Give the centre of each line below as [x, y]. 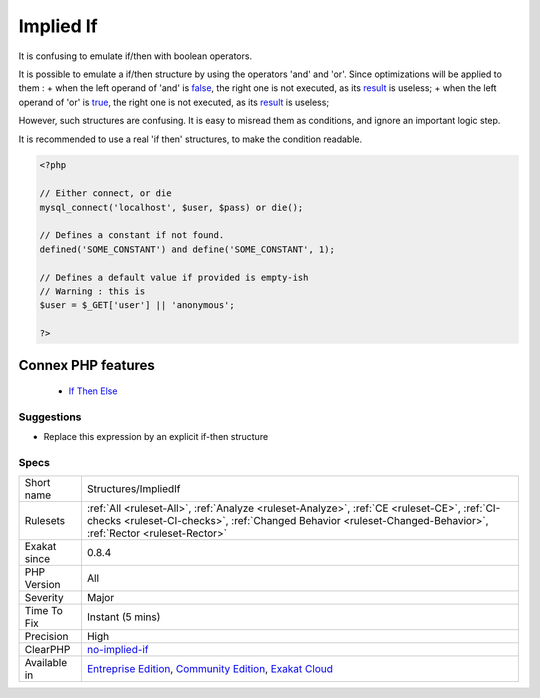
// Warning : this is [92, 291]
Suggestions [50, 417]
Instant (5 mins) [123, 617]
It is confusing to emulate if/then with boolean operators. [135, 56]
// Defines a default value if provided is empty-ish [174, 277]
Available [46, 663]
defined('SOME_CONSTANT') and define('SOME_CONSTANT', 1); [187, 249]
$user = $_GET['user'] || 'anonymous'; [137, 305]
